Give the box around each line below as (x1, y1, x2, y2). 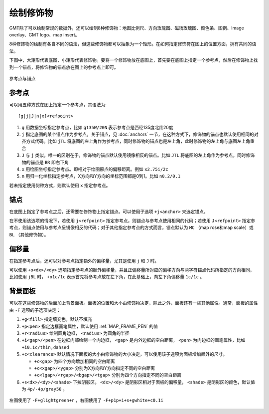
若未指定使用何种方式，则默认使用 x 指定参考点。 (9, 182, 111, 188)
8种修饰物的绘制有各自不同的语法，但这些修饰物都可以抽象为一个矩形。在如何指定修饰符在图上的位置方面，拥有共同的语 (9, 41, 257, 47)
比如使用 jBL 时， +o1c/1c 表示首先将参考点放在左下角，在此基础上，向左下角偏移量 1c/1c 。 (9, 274, 205, 280)
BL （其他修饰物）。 (9, 231, 49, 237)
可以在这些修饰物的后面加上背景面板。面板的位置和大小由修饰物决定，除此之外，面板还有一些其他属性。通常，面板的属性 (9, 300, 258, 306)
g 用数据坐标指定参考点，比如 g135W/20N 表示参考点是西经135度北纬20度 (21, 124, 174, 130)
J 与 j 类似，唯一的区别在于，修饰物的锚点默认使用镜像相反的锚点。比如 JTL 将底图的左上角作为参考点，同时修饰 (21, 152, 255, 158)
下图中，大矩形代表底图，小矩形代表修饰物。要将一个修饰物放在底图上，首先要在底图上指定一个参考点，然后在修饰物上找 (9, 57, 258, 63)
